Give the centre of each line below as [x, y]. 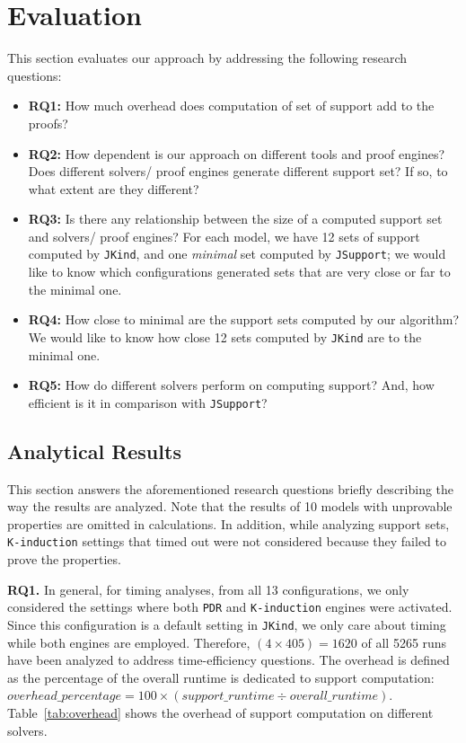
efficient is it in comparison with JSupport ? [148, 402]
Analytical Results [94, 451]
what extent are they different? [114, 188]
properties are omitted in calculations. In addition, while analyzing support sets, [229, 523]
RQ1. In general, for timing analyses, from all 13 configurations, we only [208, 589]
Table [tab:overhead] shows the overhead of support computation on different [220, 712]
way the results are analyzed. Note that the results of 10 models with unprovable [230, 506]
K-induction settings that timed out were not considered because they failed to [227, 541]
